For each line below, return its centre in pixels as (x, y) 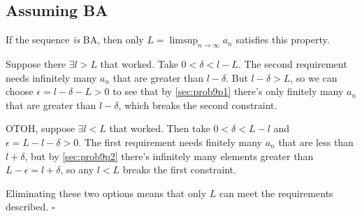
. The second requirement (292, 64)
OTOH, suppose (40, 128)
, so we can (314, 77)
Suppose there (36, 64)
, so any (77, 170)
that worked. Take (139, 64)
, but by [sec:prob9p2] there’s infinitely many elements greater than (169, 156)
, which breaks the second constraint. (198, 105)
